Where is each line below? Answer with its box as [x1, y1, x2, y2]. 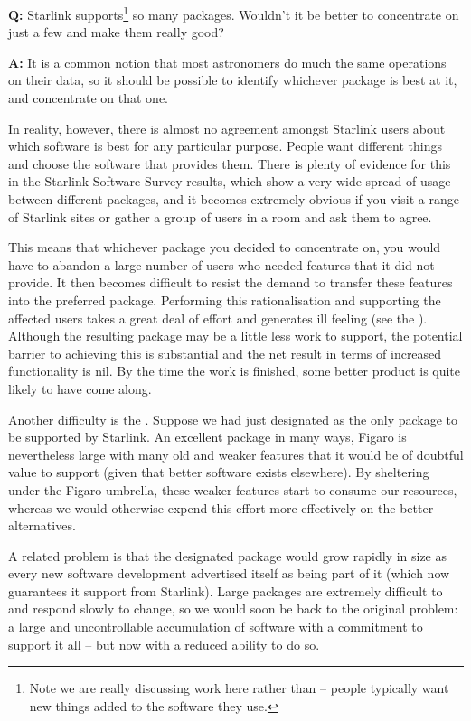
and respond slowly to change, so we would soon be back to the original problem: [8, 599, 458, 618]
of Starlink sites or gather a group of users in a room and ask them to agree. [8, 207, 432, 226]
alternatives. [8, 516, 76, 535]
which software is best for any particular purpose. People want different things [8, 136, 442, 155]
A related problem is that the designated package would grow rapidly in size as [8, 546, 447, 565]
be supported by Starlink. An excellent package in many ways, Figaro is [8, 427, 407, 446]
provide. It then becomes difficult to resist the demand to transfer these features [8, 273, 453, 292]
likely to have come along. [8, 379, 152, 398]
